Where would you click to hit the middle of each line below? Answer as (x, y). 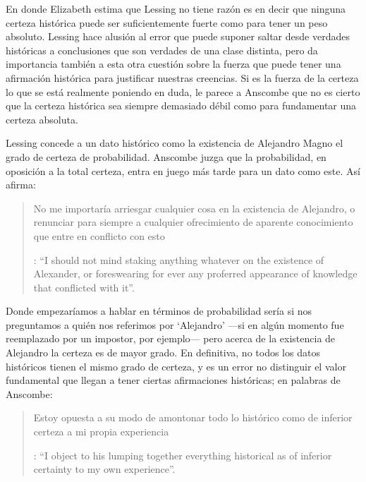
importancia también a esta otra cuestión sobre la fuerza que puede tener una (173, 64)
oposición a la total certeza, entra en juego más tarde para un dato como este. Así (183, 170)
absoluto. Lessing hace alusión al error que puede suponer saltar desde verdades (178, 36)
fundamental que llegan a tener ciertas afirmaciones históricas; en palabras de (173, 380)
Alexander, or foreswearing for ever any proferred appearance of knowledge (195, 273)
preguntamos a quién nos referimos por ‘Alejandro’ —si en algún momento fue (175, 324)
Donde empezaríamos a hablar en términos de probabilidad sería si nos (159, 311)
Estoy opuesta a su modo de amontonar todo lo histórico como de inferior (193, 417)
